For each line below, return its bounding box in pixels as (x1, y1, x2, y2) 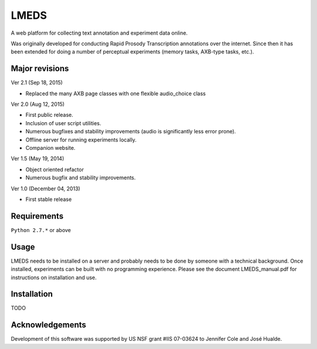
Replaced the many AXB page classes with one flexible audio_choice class (25, 90, 206, 97)
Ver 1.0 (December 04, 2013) (11, 185, 80, 192)
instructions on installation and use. (11, 274, 97, 281)
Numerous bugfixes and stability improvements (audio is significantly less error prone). (25, 128, 236, 135)
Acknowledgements (11, 320, 86, 330)
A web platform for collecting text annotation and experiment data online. (11, 29, 188, 36)
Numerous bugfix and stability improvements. (25, 174, 136, 182)
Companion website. (25, 144, 76, 151)
